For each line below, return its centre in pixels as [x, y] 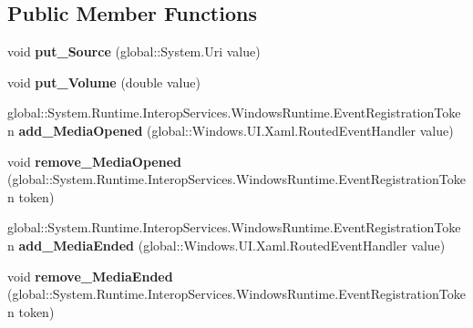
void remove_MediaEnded [90, 276]
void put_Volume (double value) [104, 82]
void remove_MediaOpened [95, 161]
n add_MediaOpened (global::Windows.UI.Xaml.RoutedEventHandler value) [231, 130]
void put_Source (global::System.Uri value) [134, 51]
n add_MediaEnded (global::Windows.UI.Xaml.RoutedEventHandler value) [226, 245]
